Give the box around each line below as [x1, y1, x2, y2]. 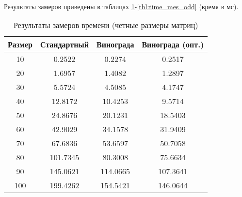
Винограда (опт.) [142, 38, 204, 50]
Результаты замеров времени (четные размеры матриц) [13, 19, 198, 30]
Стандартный [40, 38, 89, 50]
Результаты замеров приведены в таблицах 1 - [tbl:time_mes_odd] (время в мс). [4, 1, 239, 11]
